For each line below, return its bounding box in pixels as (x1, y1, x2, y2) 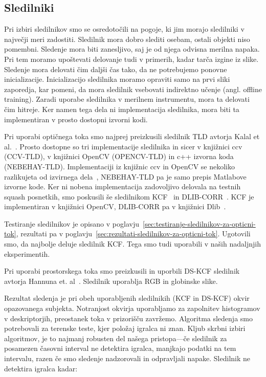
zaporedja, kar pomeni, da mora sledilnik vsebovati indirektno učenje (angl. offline (4, 83, 262, 94)
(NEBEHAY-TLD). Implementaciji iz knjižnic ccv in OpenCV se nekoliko (4, 161, 235, 171)
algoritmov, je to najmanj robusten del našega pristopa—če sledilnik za (4, 332, 227, 343)
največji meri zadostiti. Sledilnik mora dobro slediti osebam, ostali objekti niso (4, 33, 250, 44)
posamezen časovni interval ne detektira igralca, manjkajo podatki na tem (4, 343, 236, 353)
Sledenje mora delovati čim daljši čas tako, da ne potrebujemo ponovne (4, 63, 227, 74)
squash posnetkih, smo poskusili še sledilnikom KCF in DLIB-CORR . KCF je (4, 191, 254, 202)
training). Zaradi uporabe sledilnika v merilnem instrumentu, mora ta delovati (4, 94, 250, 104)
